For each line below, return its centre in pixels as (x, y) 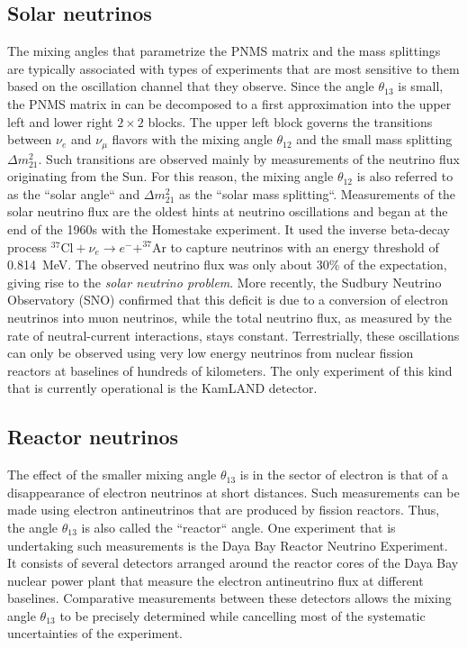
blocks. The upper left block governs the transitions (290, 121)
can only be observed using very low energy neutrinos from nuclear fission (211, 353)
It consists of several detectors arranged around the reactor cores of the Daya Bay (233, 563)
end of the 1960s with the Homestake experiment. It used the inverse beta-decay (229, 229)
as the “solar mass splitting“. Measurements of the (318, 193)
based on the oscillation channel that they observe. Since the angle (191, 86)
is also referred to (405, 176)
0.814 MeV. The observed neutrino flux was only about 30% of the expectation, (227, 265)
